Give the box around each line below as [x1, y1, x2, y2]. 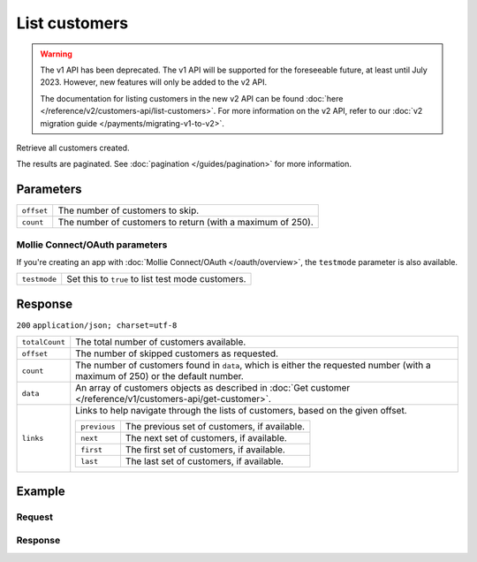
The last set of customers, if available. [125, 455, 284, 467]
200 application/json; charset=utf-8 [16, 320, 178, 330]
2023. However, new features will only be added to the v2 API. [40, 77, 268, 87]
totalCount [21, 337, 66, 346]
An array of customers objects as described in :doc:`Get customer [75, 382, 351, 394]
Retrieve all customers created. [16, 142, 130, 153]
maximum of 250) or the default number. [75, 370, 245, 383]
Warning [40, 49, 72, 59]
